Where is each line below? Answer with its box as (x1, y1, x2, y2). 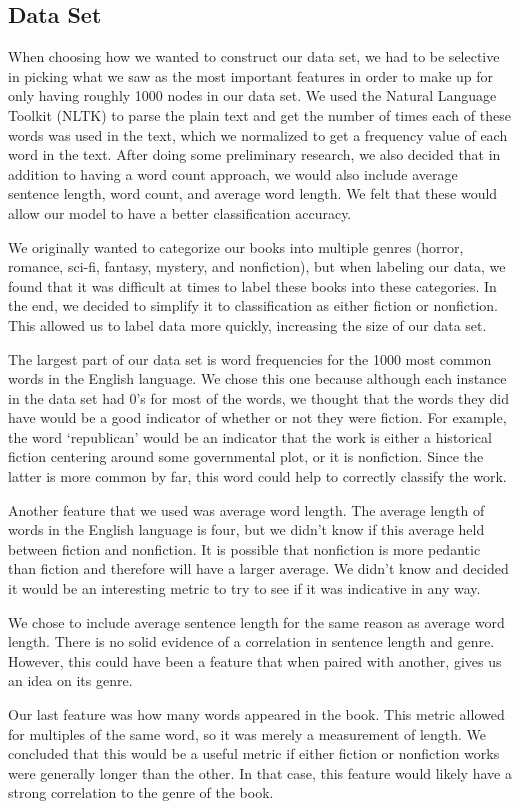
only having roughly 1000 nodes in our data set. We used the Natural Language (8, 85, 497, 106)
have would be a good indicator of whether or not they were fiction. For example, (8, 407, 507, 428)
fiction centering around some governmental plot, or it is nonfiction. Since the (8, 446, 484, 467)
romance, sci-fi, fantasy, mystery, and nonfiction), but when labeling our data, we (8, 256, 506, 277)
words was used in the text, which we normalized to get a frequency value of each (8, 124, 508, 145)
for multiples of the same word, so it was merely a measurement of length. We (8, 723, 487, 744)
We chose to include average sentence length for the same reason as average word (8, 611, 505, 632)
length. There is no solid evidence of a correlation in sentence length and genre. (8, 631, 495, 652)
